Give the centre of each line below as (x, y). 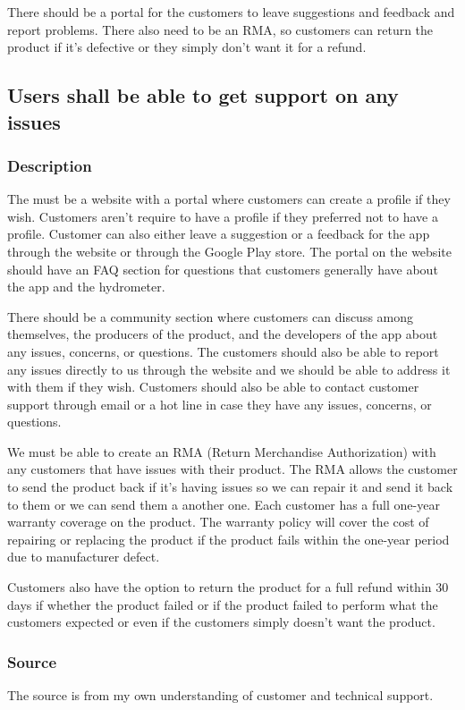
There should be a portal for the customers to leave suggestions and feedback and (231, 12)
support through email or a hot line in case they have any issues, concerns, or (220, 404)
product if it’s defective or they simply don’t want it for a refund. (187, 47)
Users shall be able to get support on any (203, 95)
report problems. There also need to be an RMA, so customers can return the (220, 29)
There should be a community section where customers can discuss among (211, 316)
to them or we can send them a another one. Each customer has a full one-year (224, 504)
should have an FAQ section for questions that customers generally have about (223, 269)
